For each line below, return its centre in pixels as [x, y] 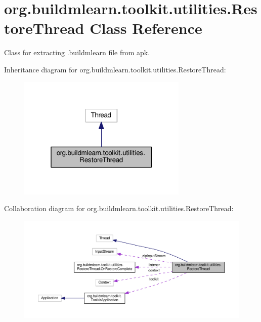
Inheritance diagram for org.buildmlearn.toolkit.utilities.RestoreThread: [115, 69]
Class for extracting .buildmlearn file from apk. [77, 52]
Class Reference [146, 28]
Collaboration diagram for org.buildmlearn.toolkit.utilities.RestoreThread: [119, 208]
